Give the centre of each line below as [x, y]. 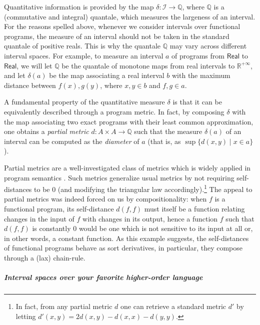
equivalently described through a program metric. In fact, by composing [114, 111]
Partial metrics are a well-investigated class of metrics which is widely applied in [127, 167]
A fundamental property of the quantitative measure [84, 102]
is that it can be [197, 102]
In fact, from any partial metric [64, 306]
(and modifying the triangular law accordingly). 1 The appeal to [155, 188]
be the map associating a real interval [107, 75]
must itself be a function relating [194, 208]
